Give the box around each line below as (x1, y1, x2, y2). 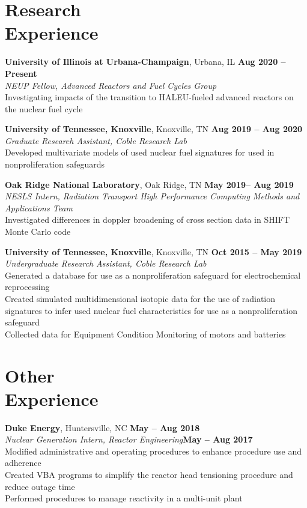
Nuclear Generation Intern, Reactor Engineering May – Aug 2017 (5, 433, 253, 446)
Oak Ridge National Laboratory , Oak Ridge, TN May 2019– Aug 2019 (5, 178, 294, 190)
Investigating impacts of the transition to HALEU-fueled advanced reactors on (5, 91, 294, 103)
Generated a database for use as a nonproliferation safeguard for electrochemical (5, 268, 301, 281)
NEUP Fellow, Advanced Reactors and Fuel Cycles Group (5, 79, 217, 91)
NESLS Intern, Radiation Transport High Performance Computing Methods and (5, 190, 300, 202)
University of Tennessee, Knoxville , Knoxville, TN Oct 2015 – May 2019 (5, 245, 302, 258)
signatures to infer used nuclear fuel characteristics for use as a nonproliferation (5, 304, 297, 316)
